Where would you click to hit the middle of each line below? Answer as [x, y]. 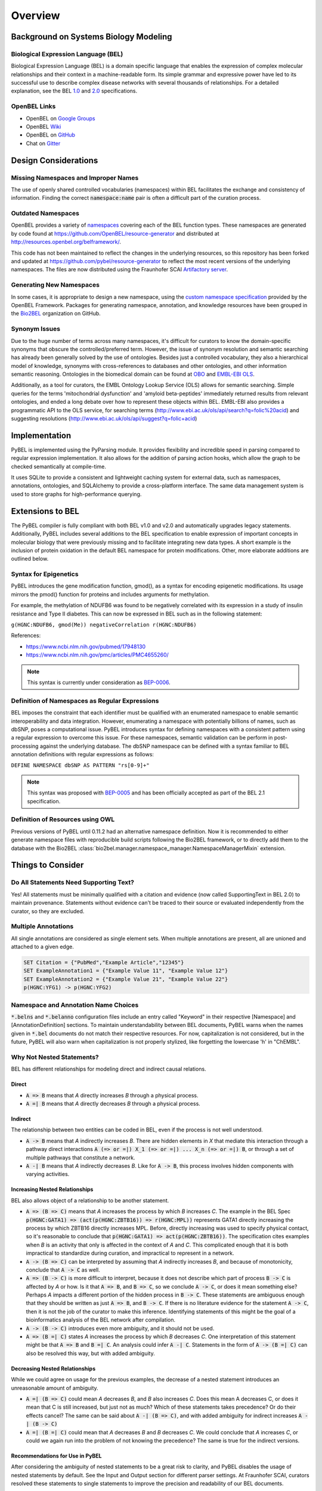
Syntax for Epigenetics [45, 574]
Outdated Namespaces [45, 214]
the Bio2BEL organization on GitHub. [56, 314]
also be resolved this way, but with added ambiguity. [90, 1353]
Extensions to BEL [45, 511]
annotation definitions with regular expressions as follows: [83, 754]
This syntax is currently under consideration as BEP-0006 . [99, 682]
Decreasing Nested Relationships [53, 1368]
